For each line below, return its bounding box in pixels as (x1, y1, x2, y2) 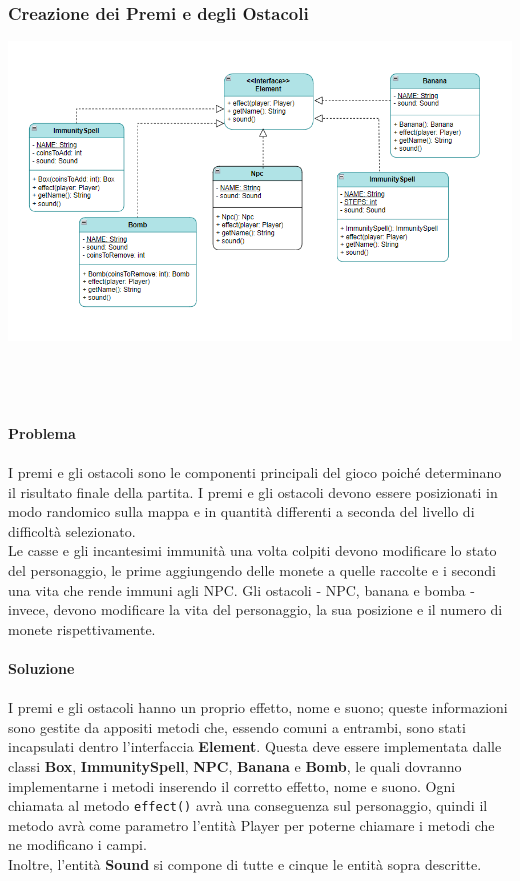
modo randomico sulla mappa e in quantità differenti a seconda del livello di (8, 501, 475, 522)
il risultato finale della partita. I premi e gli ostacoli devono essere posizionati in (8, 481, 498, 502)
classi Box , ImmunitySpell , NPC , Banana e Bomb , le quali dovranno (8, 755, 462, 776)
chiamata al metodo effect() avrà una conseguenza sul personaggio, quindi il (8, 795, 488, 816)
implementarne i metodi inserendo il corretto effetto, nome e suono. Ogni (8, 775, 456, 796)
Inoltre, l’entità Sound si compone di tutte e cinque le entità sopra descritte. (8, 853, 482, 874)
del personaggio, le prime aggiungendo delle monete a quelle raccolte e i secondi (8, 560, 496, 580)
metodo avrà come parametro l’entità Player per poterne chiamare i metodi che (8, 814, 495, 835)
